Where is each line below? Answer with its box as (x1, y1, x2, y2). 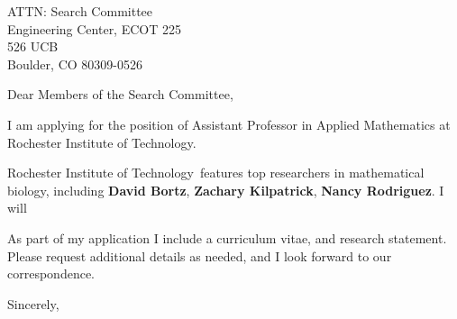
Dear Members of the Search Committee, (7, 85, 233, 104)
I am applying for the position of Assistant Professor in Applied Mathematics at (7, 114, 451, 133)
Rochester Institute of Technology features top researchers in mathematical (7, 163, 425, 182)
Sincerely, (7, 294, 59, 313)
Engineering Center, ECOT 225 (7, 19, 181, 38)
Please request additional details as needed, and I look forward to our (7, 246, 392, 265)
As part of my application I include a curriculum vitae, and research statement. (7, 228, 447, 247)
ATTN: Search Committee (7, 2, 153, 20)
